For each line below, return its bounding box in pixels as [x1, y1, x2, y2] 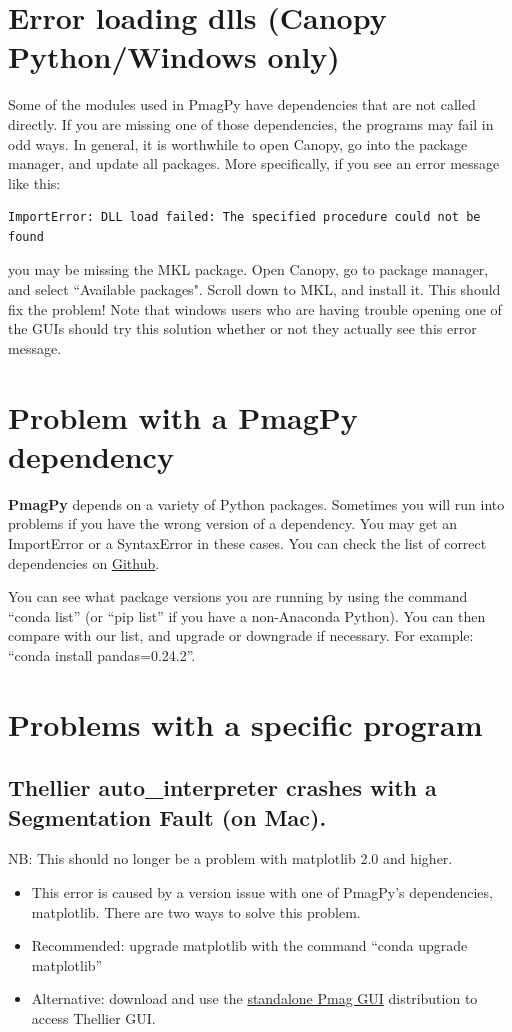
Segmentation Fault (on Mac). [8, 801, 327, 832]
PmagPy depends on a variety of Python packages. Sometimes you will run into [8, 493, 505, 514]
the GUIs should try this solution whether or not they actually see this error [8, 318, 477, 339]
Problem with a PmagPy [8, 396, 358, 437]
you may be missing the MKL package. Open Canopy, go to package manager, [8, 259, 489, 280]
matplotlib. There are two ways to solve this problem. [31, 901, 361, 922]
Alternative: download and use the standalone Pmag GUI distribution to [31, 988, 478, 1009]
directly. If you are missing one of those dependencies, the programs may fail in [8, 113, 494, 134]
